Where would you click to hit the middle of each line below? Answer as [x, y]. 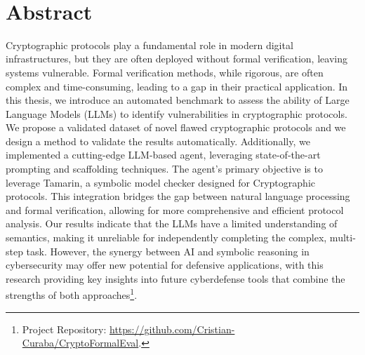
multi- [343, 237]
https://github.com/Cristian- [172, 329]
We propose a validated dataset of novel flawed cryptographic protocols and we [176, 127]
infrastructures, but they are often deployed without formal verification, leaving [177, 59]
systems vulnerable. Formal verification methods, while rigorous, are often [165, 72]
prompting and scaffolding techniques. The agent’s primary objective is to [164, 169]
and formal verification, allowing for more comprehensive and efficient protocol [175, 209]
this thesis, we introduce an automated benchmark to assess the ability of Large [178, 100]
